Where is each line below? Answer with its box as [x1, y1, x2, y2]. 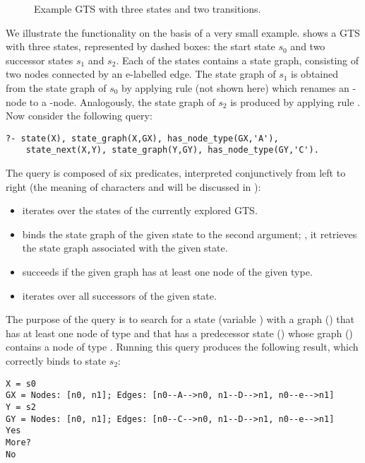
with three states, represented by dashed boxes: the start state [6, 39, 275, 54]
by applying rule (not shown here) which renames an [121, 80, 349, 95]
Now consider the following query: [6, 108, 152, 123]
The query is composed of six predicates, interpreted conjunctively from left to [6, 165, 346, 180]
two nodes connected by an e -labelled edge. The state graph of [6, 66, 276, 81]
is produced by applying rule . [230, 94, 360, 109]
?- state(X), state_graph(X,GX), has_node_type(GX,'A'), [6, 133, 279, 143]
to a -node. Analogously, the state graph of [29, 94, 215, 109]
